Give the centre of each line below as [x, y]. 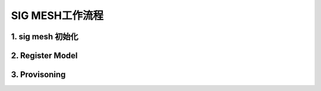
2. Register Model [44, 56]
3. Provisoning [38, 75]
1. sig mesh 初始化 [45, 37]
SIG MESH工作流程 [57, 15]
